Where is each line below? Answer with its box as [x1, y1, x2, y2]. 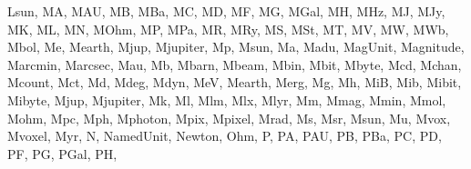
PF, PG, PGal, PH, [7, 144, 118, 163]
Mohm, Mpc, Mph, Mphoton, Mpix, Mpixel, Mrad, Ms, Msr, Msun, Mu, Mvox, [7, 108, 451, 127]
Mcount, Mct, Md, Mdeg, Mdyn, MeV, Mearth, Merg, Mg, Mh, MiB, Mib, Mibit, [7, 73, 462, 92]
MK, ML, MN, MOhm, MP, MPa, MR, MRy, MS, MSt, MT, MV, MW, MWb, [7, 19, 449, 38]
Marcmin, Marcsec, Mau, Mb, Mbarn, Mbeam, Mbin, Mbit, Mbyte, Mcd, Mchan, [7, 55, 462, 74]
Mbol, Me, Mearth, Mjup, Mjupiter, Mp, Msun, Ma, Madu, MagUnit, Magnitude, [7, 37, 465, 56]
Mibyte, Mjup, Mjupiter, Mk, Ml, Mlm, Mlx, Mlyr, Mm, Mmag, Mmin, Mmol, [7, 90, 446, 109]
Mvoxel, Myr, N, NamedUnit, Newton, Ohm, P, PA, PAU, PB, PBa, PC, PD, [7, 126, 442, 145]
